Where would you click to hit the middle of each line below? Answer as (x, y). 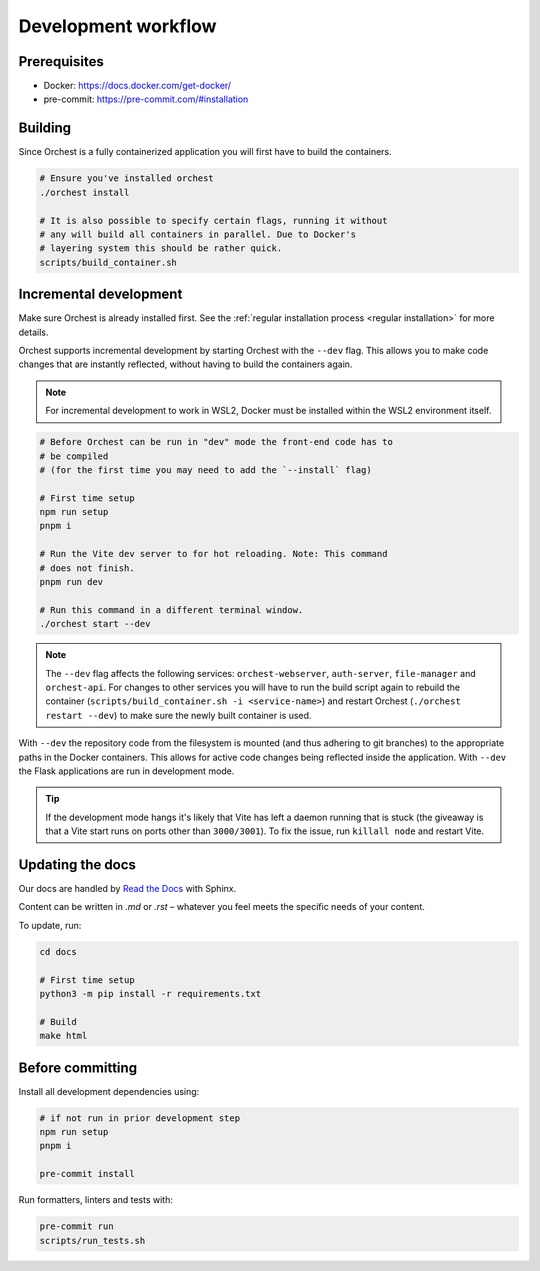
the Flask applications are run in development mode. (126, 771)
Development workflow (117, 26)
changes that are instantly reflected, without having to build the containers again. (185, 364)
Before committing (78, 1067)
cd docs (58, 951)
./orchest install (84, 192)
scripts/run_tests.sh (92, 1240)
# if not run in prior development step (139, 1118)
